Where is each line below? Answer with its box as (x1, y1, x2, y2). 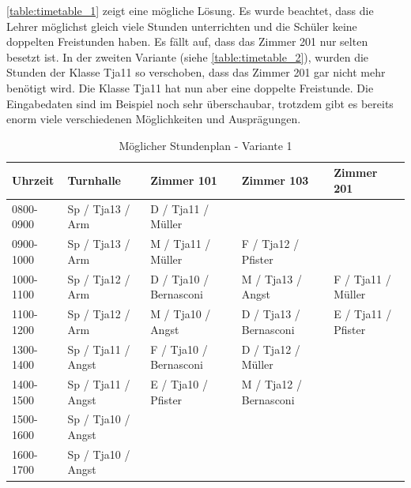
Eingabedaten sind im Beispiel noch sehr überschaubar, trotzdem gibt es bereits (6, 95, 394, 111)
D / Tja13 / (241, 306, 300, 322)
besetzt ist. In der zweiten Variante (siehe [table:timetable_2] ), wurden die (6, 48, 369, 65)
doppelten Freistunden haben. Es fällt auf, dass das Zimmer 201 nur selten (6, 33, 368, 50)
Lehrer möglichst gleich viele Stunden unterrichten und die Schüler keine (6, 17, 357, 34)
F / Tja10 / (150, 340, 208, 357)
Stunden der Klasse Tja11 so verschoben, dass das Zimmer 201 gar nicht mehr (6, 64, 386, 81)
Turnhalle (67, 172, 121, 189)
